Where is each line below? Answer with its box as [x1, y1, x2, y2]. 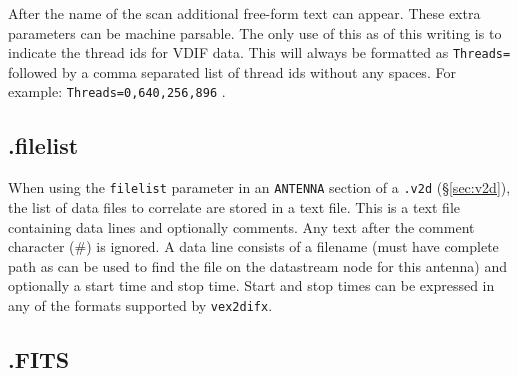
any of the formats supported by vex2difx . [8, 294, 273, 315]
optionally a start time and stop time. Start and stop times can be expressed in [8, 275, 495, 296]
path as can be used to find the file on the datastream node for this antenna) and [8, 255, 507, 276]
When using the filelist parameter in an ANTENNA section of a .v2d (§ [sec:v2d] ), [8, 177, 511, 198]
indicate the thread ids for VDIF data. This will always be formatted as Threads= [8, 42, 511, 63]
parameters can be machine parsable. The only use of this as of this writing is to [8, 22, 502, 43]
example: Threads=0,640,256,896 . [8, 81, 226, 102]
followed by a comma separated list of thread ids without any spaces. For [8, 61, 456, 82]
